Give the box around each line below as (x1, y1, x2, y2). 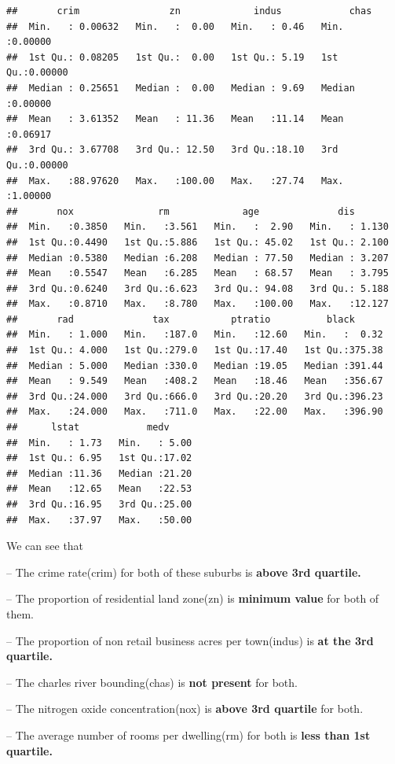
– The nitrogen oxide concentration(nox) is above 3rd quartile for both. (6, 700, 364, 717)
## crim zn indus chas (6, 6, 372, 17)
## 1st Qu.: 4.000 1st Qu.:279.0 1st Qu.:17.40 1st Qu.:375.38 (6, 345, 383, 356)
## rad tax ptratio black (6, 313, 355, 325)
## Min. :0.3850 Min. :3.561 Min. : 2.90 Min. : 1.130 (6, 221, 389, 233)
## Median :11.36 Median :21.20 (6, 467, 192, 479)
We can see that (6, 537, 84, 554)
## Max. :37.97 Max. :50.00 (6, 514, 192, 526)
